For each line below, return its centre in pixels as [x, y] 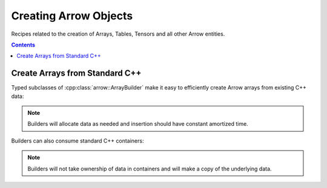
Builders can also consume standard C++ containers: [78, 141]
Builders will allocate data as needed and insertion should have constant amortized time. [138, 124]
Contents [23, 45]
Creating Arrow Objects [72, 16]
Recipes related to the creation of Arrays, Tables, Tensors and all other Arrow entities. [118, 34]
